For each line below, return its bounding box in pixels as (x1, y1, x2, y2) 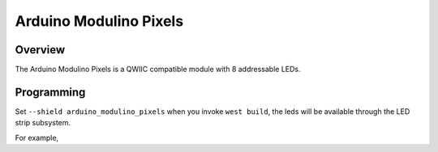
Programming (15, 85, 86, 99)
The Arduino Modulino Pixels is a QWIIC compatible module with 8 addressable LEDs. (15, 65, 301, 74)
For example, (15, 133, 59, 142)
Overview (15, 43, 66, 57)
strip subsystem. (15, 118, 71, 128)
